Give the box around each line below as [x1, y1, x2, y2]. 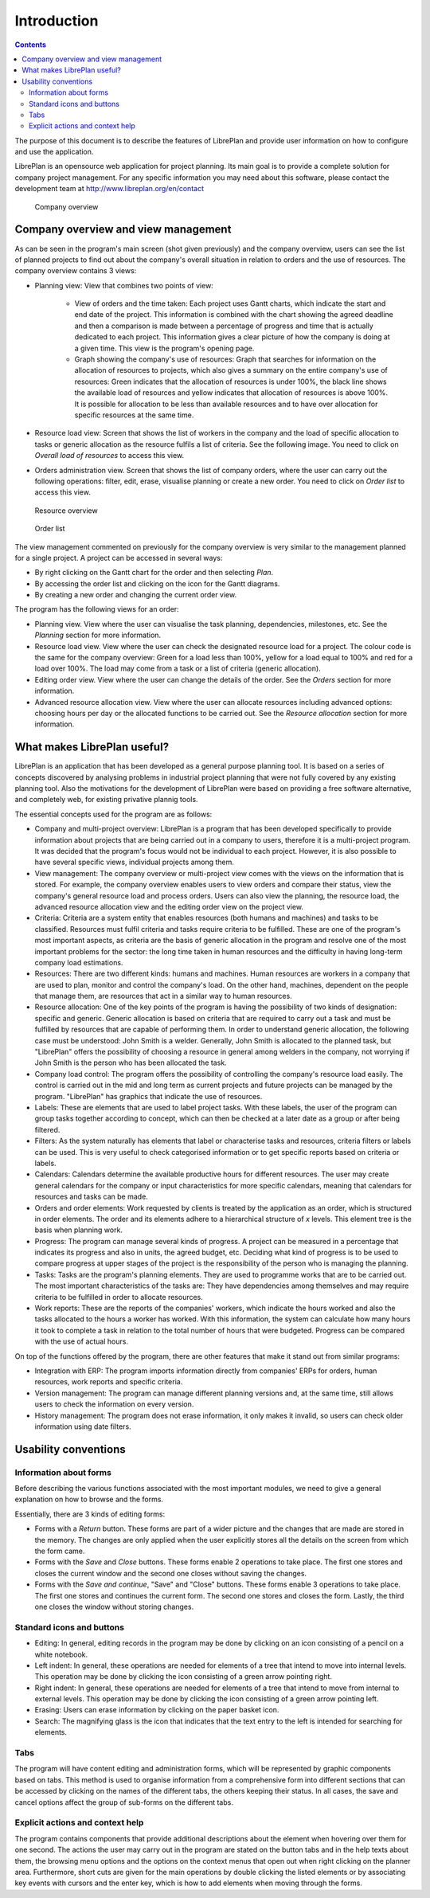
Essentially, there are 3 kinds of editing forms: [14, 1509, 166, 1519]
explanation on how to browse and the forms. [14, 1494, 163, 1505]
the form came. [34, 1546, 85, 1556]
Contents [14, 40, 47, 49]
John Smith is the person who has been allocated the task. [34, 1058, 227, 1067]
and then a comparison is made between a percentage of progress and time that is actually [74, 321, 373, 331]
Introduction [14, 12, 99, 29]
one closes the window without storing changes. [34, 1602, 194, 1611]
